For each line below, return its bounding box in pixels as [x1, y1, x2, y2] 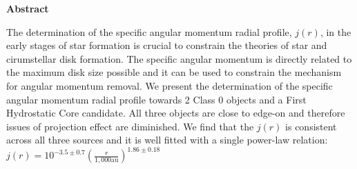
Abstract [6, 1, 49, 15]
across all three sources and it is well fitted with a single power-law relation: [6, 132, 328, 147]
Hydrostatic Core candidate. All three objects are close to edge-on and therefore [6, 106, 345, 120]
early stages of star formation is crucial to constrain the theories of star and [6, 38, 327, 52]
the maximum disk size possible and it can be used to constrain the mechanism [6, 65, 342, 79]
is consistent [285, 119, 337, 133]
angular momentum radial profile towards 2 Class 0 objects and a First [6, 92, 307, 106]
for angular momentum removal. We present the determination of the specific [6, 78, 333, 92]
